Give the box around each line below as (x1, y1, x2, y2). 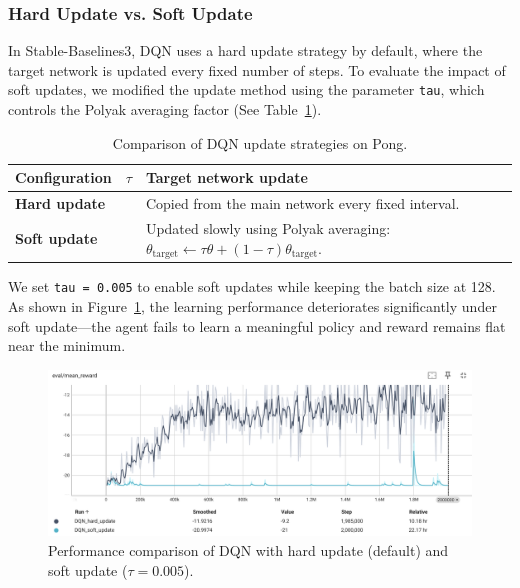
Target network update (145, 167, 308, 188)
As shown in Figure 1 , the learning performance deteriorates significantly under (8, 296, 497, 317)
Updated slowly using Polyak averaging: (145, 217, 391, 238)
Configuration (15, 167, 112, 188)
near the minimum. (8, 335, 126, 356)
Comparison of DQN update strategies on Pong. (112, 132, 408, 153)
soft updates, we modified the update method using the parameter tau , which (8, 79, 485, 100)
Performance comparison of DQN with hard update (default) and (48, 539, 449, 560)
